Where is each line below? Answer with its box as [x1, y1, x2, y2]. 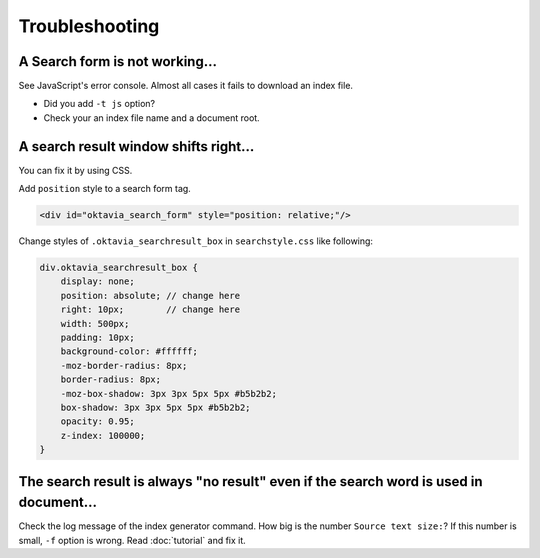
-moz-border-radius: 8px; [60, 360, 188, 371]
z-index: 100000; [60, 430, 146, 441]
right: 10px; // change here [60, 304, 240, 315]
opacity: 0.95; [60, 416, 135, 427]
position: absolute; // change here [60, 290, 240, 301]
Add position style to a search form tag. [18, 183, 192, 195]
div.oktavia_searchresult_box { [39, 262, 199, 274]
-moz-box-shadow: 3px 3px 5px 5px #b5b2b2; [60, 388, 277, 399]
